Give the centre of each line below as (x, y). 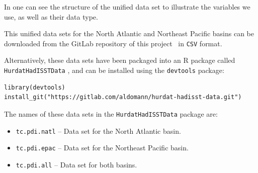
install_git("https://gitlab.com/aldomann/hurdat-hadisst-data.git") (123, 97)
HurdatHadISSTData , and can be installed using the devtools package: (114, 70)
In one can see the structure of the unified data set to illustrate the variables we (127, 7)
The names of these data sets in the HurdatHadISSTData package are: (111, 113)
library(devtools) (35, 87)
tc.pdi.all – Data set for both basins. (76, 164)
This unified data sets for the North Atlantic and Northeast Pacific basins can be (129, 33)
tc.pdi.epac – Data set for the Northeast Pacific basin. (102, 148)
